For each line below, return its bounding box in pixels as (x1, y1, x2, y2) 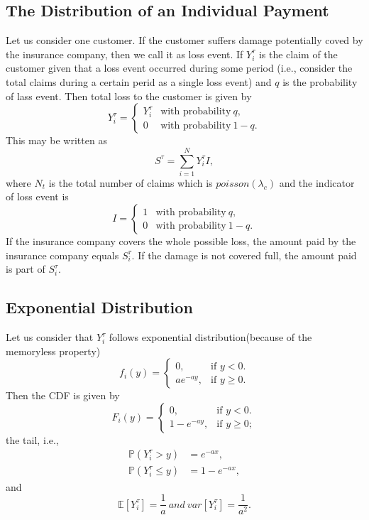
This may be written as (6, 133, 107, 148)
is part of (6, 261, 45, 276)
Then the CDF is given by (6, 388, 120, 403)
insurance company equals (6, 247, 119, 262)
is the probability (282, 74, 358, 89)
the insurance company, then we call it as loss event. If (6, 46, 243, 61)
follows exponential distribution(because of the (109, 330, 312, 345)
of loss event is (6, 189, 69, 204)
